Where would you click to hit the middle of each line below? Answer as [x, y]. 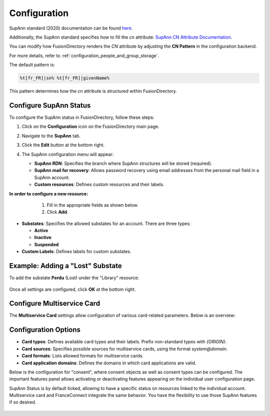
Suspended [46, 244]
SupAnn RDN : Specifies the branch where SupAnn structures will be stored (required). [123, 163]
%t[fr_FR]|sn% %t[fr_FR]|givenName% [65, 78]
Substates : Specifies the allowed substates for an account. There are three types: [106, 224]
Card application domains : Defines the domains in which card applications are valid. [109, 363]
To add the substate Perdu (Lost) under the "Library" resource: [74, 278]
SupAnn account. [52, 177]
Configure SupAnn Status [50, 105]
